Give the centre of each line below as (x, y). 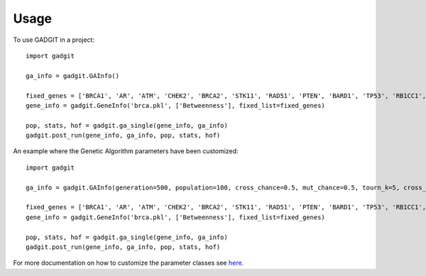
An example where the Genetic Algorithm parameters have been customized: (126, 151)
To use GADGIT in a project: (54, 40)
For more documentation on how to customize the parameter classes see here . (129, 263)
